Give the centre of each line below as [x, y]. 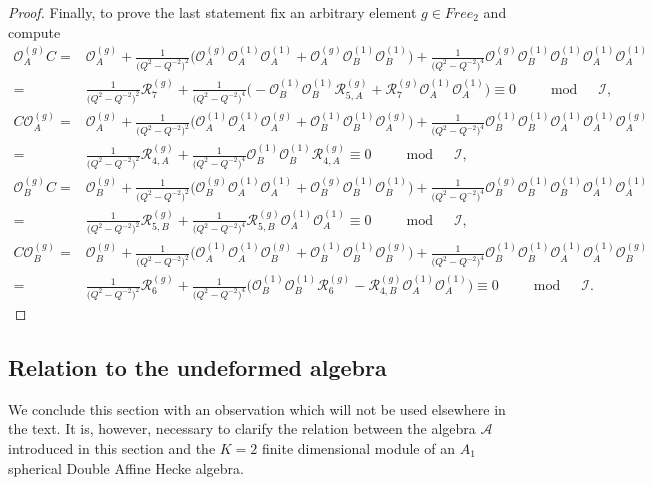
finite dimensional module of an [358, 447]
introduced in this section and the [112, 447]
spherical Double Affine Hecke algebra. [126, 467]
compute [34, 31]
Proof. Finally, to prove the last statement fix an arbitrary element [212, 12]
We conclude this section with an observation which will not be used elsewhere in [257, 408]
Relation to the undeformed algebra [197, 366]
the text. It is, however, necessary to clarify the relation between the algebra [242, 428]
